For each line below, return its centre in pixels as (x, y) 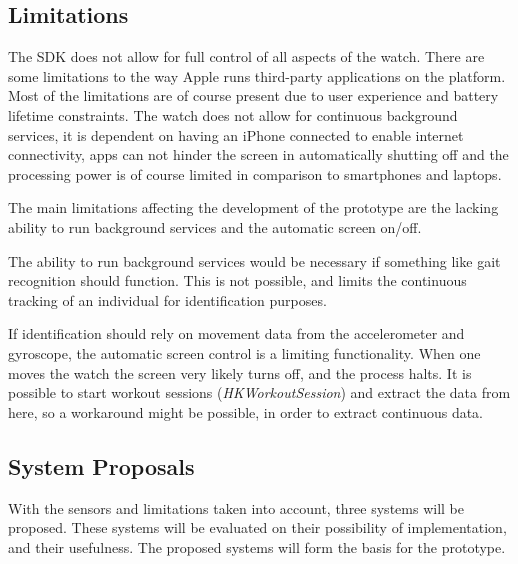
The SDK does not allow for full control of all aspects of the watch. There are (246, 56)
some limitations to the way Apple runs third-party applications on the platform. (257, 75)
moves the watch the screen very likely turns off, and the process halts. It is (240, 372)
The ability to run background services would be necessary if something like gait (254, 260)
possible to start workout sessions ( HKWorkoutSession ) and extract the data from (259, 392)
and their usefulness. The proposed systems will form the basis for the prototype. (257, 546)
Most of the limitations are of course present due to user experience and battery (253, 95)
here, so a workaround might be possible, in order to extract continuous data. (246, 411)
